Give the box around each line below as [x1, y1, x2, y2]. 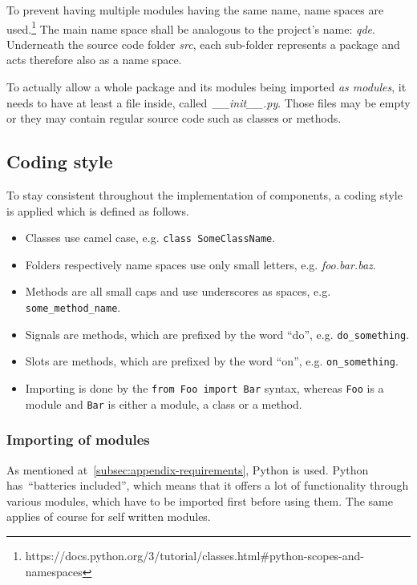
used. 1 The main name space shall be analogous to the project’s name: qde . [6, 18, 375, 37]
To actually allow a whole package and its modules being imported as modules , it [6, 79, 407, 95]
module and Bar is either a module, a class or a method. [25, 395, 302, 412]
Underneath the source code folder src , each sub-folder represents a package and [6, 35, 400, 52]
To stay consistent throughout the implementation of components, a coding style [6, 187, 403, 204]
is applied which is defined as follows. [6, 202, 189, 219]
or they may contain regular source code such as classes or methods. [6, 110, 342, 127]
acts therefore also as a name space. [6, 51, 182, 68]
